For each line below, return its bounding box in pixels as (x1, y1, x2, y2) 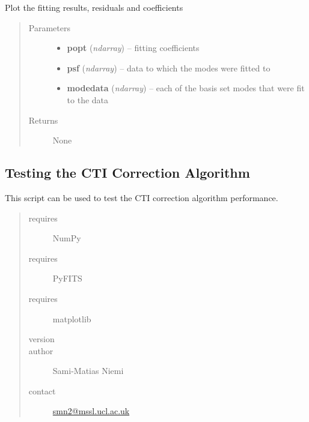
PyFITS (52, 272, 82, 285)
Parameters (28, 21, 70, 34)
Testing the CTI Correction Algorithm (5, 163, 250, 182)
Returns (28, 113, 58, 126)
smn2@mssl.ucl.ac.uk (52, 405, 130, 417)
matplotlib (52, 312, 91, 325)
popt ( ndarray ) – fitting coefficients (67, 41, 200, 54)
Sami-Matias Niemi (52, 364, 124, 377)
